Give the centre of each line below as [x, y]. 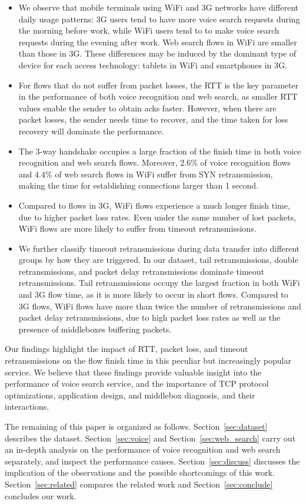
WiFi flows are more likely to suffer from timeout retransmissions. [137, 228]
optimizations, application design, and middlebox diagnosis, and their [130, 395]
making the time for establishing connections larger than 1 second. [138, 185]
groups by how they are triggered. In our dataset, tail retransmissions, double [158, 260]
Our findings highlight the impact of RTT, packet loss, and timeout [127, 349]
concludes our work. [41, 495]
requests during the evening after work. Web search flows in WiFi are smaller [158, 42]
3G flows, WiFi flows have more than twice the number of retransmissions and [160, 306]
